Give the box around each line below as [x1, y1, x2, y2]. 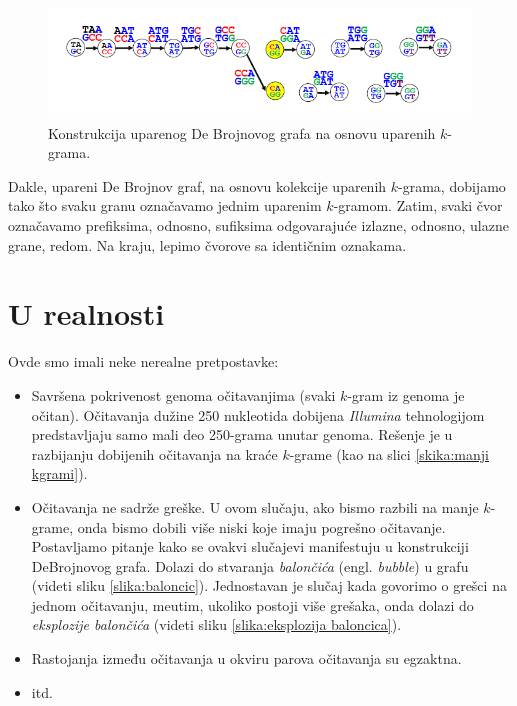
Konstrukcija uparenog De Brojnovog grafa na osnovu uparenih [48, 122, 436, 143]
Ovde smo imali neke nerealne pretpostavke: [8, 351, 279, 372]
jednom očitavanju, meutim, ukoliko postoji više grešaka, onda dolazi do [31, 594, 474, 615]
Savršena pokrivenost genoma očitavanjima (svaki [31, 384, 336, 405]
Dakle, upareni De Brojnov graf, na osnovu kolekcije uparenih [8, 175, 387, 196]
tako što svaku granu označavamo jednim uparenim [8, 195, 322, 216]
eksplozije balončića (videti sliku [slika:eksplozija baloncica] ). [31, 614, 402, 635]
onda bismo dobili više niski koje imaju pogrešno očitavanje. [77, 516, 446, 537]
